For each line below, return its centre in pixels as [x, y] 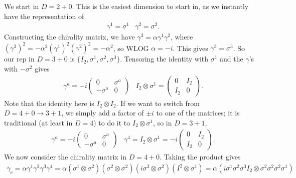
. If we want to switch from [158, 103]
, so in [163, 122]
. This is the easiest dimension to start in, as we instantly [160, 6]
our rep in [19, 59]
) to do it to [112, 122]
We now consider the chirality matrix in [65, 157]
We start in [22, 6]
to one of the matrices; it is [198, 113]
